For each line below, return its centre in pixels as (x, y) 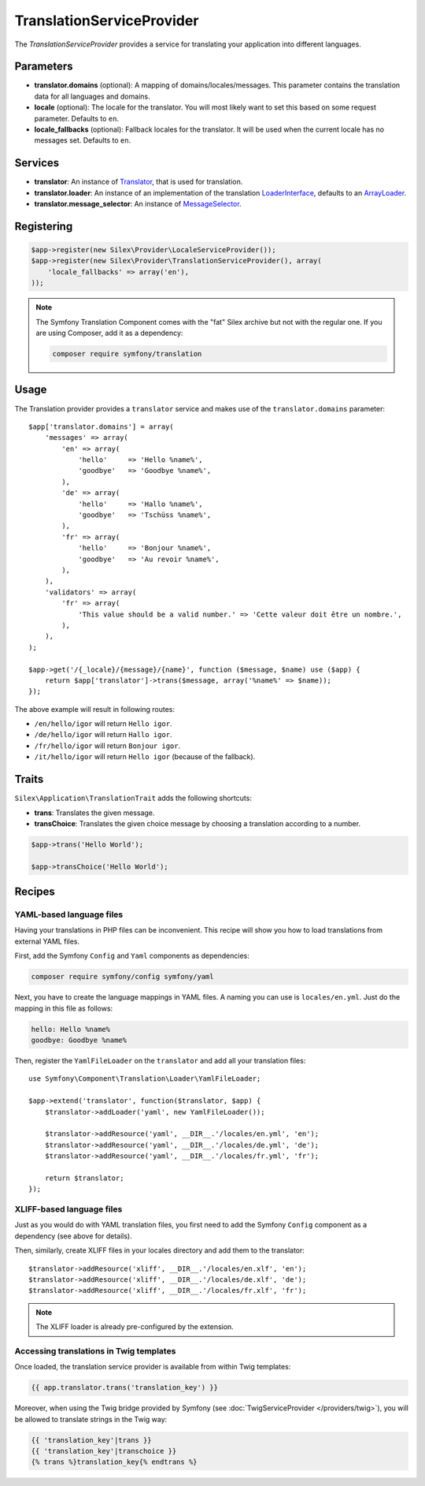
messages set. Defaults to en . (83, 140)
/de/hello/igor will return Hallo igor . (103, 735)
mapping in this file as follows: (64, 1008)
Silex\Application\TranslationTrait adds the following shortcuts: (133, 798)
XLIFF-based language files (68, 1209)
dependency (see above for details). (74, 1236)
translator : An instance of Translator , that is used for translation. (139, 182)
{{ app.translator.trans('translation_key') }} (124, 1388)
